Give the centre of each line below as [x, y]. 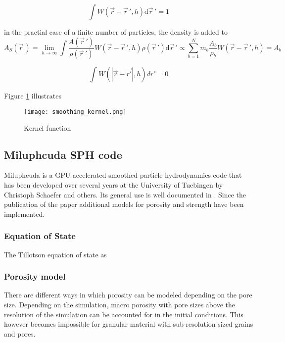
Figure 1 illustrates [33, 96]
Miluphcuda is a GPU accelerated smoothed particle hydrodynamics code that [123, 175]
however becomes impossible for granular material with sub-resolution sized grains [129, 324]
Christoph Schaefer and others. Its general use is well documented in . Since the [125, 194]
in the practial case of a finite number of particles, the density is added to [116, 32]
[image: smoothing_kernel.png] [75, 112]
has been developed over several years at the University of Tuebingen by [114, 184]
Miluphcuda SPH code [63, 154]
